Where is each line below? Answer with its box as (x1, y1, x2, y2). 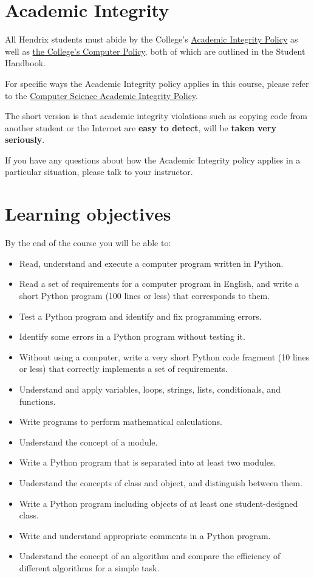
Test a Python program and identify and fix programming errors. (19, 309, 262, 322)
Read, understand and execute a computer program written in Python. (19, 256, 284, 269)
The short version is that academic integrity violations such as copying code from (5, 109, 307, 122)
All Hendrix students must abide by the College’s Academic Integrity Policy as (5, 33, 298, 46)
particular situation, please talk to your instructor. (5, 165, 193, 178)
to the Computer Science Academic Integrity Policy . (5, 89, 198, 101)
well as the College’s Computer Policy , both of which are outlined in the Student (5, 44, 305, 57)
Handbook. (5, 57, 46, 69)
